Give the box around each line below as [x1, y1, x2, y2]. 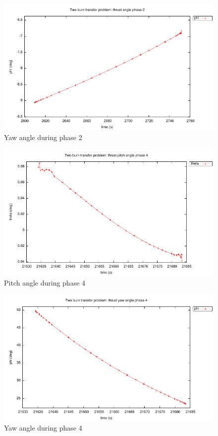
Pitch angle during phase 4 [4, 277, 86, 288]
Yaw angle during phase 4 [4, 423, 82, 433]
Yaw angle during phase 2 [4, 132, 82, 142]
